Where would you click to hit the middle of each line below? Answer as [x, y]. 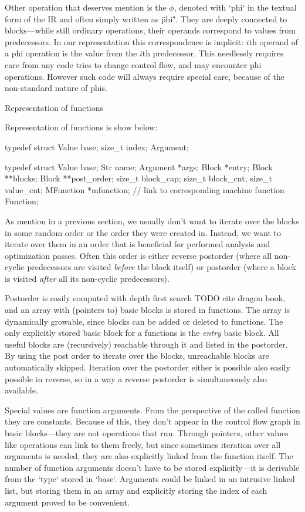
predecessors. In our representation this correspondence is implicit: [124, 41]
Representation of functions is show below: [81, 127]
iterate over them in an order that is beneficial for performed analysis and [138, 244]
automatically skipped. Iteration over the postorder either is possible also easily [148, 367]
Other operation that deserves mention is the [86, 7]
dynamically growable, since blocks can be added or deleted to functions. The [144, 321]
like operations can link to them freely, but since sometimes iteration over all [143, 444]
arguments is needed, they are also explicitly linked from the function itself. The [149, 456]
